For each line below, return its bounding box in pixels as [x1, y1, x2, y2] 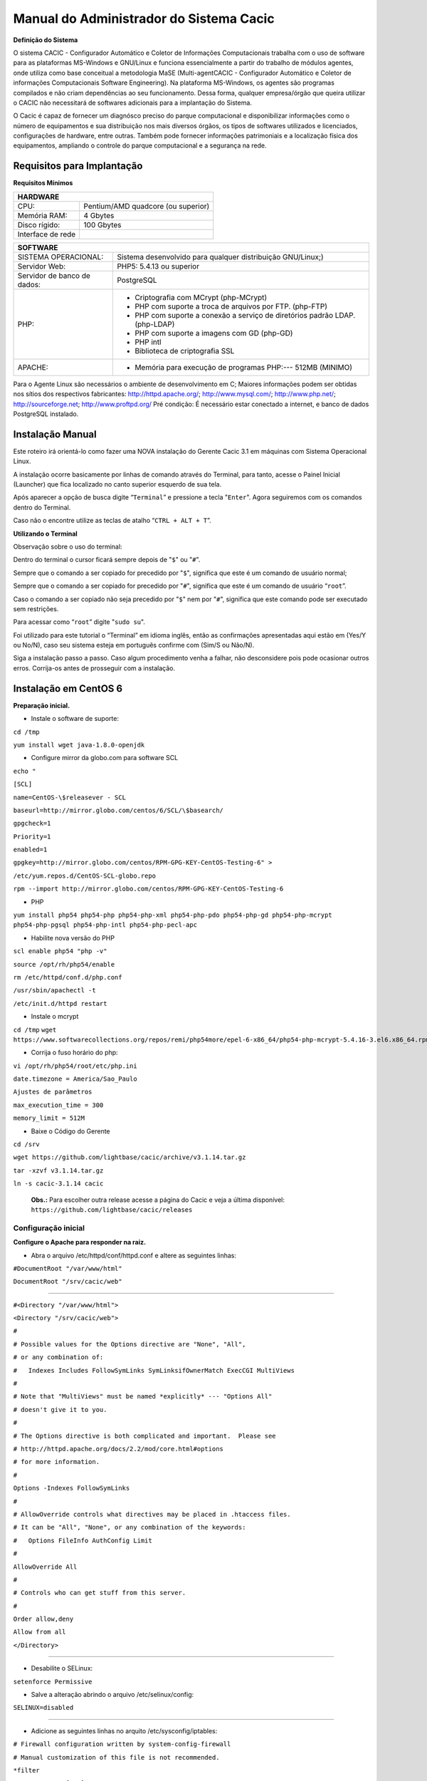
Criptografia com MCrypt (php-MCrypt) [135, 292, 268, 302]
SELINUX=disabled [13, 1703, 74, 1712]
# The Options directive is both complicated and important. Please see [13, 1432, 277, 1440]
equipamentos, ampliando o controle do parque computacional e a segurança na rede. [13, 141, 267, 150]
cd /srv [13, 1141, 41, 1148]
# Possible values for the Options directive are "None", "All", [13, 1340, 246, 1348]
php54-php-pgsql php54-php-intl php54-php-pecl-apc [13, 921, 198, 929]
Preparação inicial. [13, 701, 70, 710]
